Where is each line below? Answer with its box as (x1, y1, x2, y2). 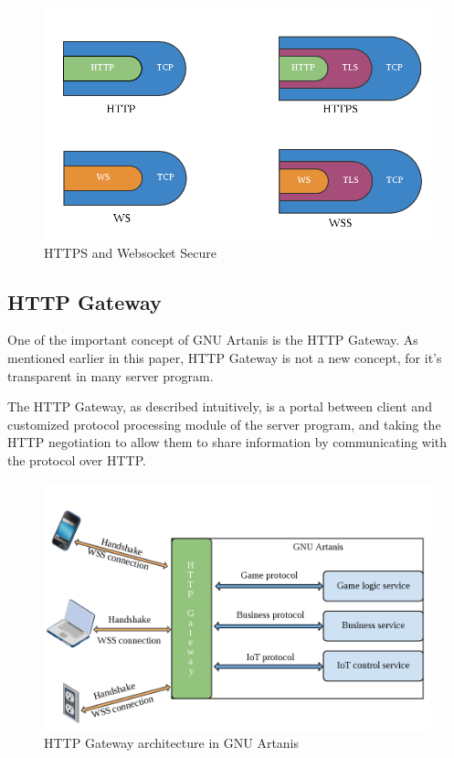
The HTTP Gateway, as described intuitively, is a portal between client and (7, 397, 432, 416)
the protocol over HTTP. (7, 451, 146, 470)
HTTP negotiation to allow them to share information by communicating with (7, 432, 448, 452)
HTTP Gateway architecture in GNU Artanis (44, 733, 300, 753)
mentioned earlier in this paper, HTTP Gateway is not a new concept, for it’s (7, 348, 442, 368)
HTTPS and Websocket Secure (44, 242, 216, 262)
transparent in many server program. (7, 366, 214, 385)
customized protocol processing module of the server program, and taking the (7, 414, 441, 433)
